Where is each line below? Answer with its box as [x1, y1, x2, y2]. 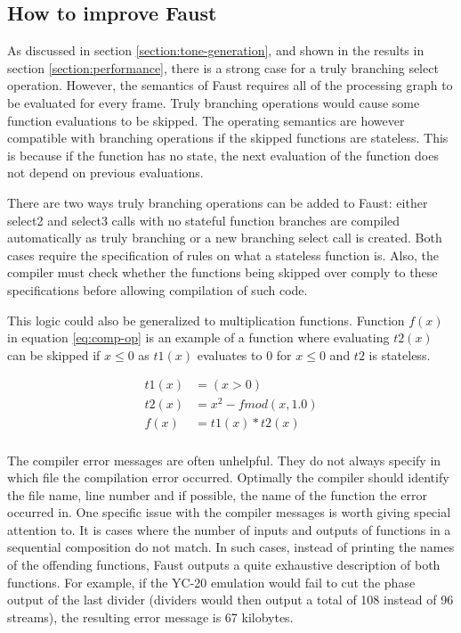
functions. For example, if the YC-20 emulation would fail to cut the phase [7, 572, 416, 591]
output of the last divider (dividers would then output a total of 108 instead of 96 [7, 590, 454, 609]
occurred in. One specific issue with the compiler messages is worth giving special [7, 503, 451, 522]
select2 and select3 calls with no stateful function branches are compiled [7, 210, 400, 229]
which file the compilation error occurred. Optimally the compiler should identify [7, 468, 449, 487]
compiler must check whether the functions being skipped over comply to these [7, 263, 438, 282]
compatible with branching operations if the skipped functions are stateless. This [7, 128, 449, 147]
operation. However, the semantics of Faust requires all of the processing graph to [7, 76, 453, 95]
